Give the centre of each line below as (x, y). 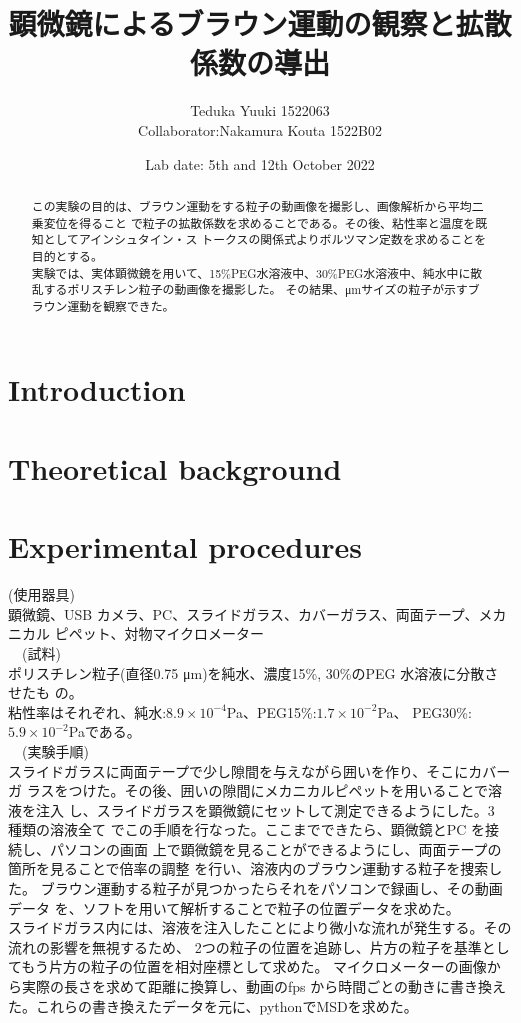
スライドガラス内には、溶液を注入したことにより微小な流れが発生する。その (260, 927)
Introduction (97, 389)
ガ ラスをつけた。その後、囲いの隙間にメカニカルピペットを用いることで (248, 790)
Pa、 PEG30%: (424, 711)
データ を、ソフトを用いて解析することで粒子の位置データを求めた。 (234, 907)
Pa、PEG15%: (271, 711)
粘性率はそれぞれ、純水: (87, 711)
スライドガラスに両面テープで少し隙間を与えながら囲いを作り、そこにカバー (259, 770)
